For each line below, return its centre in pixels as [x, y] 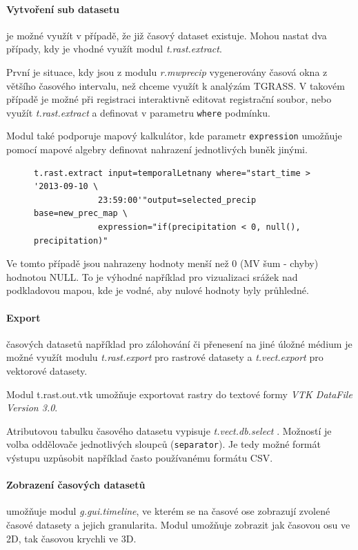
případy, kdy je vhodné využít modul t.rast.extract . [114, 49]
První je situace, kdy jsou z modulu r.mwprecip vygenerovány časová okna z [167, 71]
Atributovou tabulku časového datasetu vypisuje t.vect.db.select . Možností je [169, 430]
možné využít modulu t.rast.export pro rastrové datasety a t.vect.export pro [165, 357]
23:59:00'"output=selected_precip [177, 200]
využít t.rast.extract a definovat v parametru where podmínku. [138, 112]
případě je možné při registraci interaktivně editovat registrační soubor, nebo [169, 99]
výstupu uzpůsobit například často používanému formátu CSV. [140, 458]
